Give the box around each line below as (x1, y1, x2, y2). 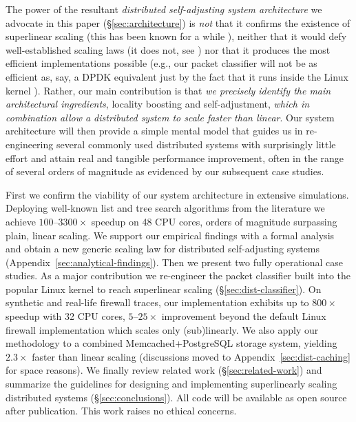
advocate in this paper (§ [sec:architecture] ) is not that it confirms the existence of (6, 15, 350, 30)
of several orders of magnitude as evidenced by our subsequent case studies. (6, 164, 324, 179)
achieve (6, 214, 36, 228)
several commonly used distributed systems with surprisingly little (56, 137, 336, 151)
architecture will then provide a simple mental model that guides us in (6, 123, 303, 138)
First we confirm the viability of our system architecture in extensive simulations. (6, 187, 349, 201)
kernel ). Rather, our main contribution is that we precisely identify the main (6, 83, 331, 97)
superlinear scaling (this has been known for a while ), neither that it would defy (6, 29, 347, 43)
